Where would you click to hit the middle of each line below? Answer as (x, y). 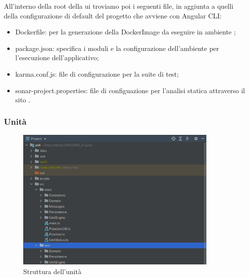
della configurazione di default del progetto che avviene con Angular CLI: (113, 15)
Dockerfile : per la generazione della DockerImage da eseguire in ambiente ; (125, 32)
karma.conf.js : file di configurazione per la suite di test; (97, 74)
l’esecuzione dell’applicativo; (57, 57)
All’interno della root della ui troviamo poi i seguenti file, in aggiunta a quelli (119, 6)
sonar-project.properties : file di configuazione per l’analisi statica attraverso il (130, 90)
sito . (23, 100)
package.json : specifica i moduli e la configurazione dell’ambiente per (117, 48)
